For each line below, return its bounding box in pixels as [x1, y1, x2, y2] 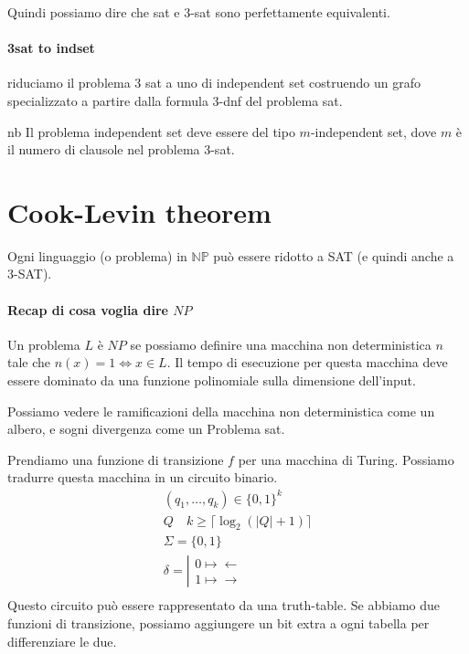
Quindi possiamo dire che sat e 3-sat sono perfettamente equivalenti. [7, 3, 390, 21]
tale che [7, 353, 51, 372]
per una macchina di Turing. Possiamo [238, 449, 454, 469]
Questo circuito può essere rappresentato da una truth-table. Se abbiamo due [7, 596, 441, 615]
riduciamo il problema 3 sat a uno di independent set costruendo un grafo [7, 73, 421, 92]
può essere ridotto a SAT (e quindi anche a [213, 246, 454, 265]
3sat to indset [7, 38, 95, 58]
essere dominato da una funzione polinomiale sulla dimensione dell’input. [7, 371, 416, 390]
